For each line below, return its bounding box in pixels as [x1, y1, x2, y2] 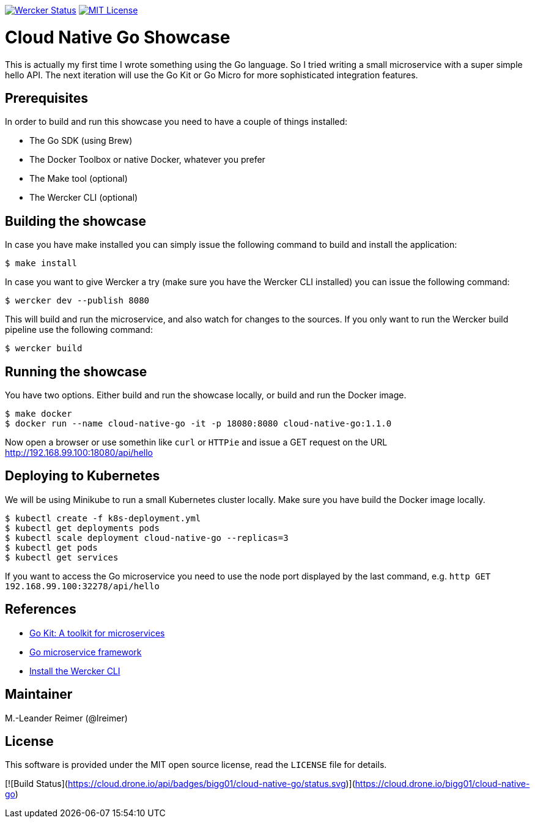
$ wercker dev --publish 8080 [5, 296, 150, 306]
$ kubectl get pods [5, 542, 98, 553]
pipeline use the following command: [5, 324, 153, 335]
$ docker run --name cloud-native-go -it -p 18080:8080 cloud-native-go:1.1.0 [5, 419, 392, 429]
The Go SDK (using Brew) [29, 135, 133, 146]
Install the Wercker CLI [29, 665, 120, 676]
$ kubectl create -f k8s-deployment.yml [5, 513, 201, 523]
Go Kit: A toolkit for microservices [29, 627, 165, 638]
